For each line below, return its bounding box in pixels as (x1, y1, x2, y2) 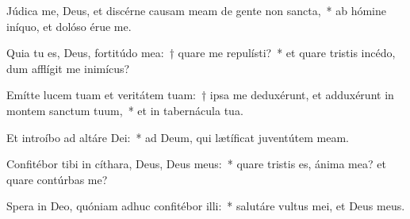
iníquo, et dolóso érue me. (6, 17, 132, 34)
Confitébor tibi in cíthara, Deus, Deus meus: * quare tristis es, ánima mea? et (6, 156, 386, 172)
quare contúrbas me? (6, 171, 108, 187)
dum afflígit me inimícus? (6, 60, 130, 76)
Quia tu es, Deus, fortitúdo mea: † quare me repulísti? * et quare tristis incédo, (6, 44, 396, 61)
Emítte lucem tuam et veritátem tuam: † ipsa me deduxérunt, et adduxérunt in (6, 86, 394, 103)
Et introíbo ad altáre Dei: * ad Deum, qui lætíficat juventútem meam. (6, 129, 349, 145)
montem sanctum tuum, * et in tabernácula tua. (6, 102, 243, 118)
